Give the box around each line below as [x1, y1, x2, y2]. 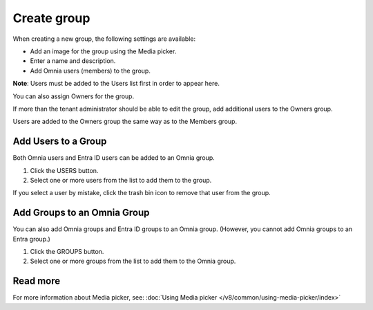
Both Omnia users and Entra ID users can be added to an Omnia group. [12, 154, 216, 162]
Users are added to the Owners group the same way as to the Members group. [12, 118, 238, 126]
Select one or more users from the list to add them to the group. [30, 176, 212, 184]
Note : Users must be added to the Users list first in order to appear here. [12, 80, 220, 88]
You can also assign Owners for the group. [12, 92, 135, 100]
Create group [12, 10, 90, 26]
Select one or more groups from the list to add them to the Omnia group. [30, 257, 236, 266]
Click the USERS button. [30, 166, 99, 174]
